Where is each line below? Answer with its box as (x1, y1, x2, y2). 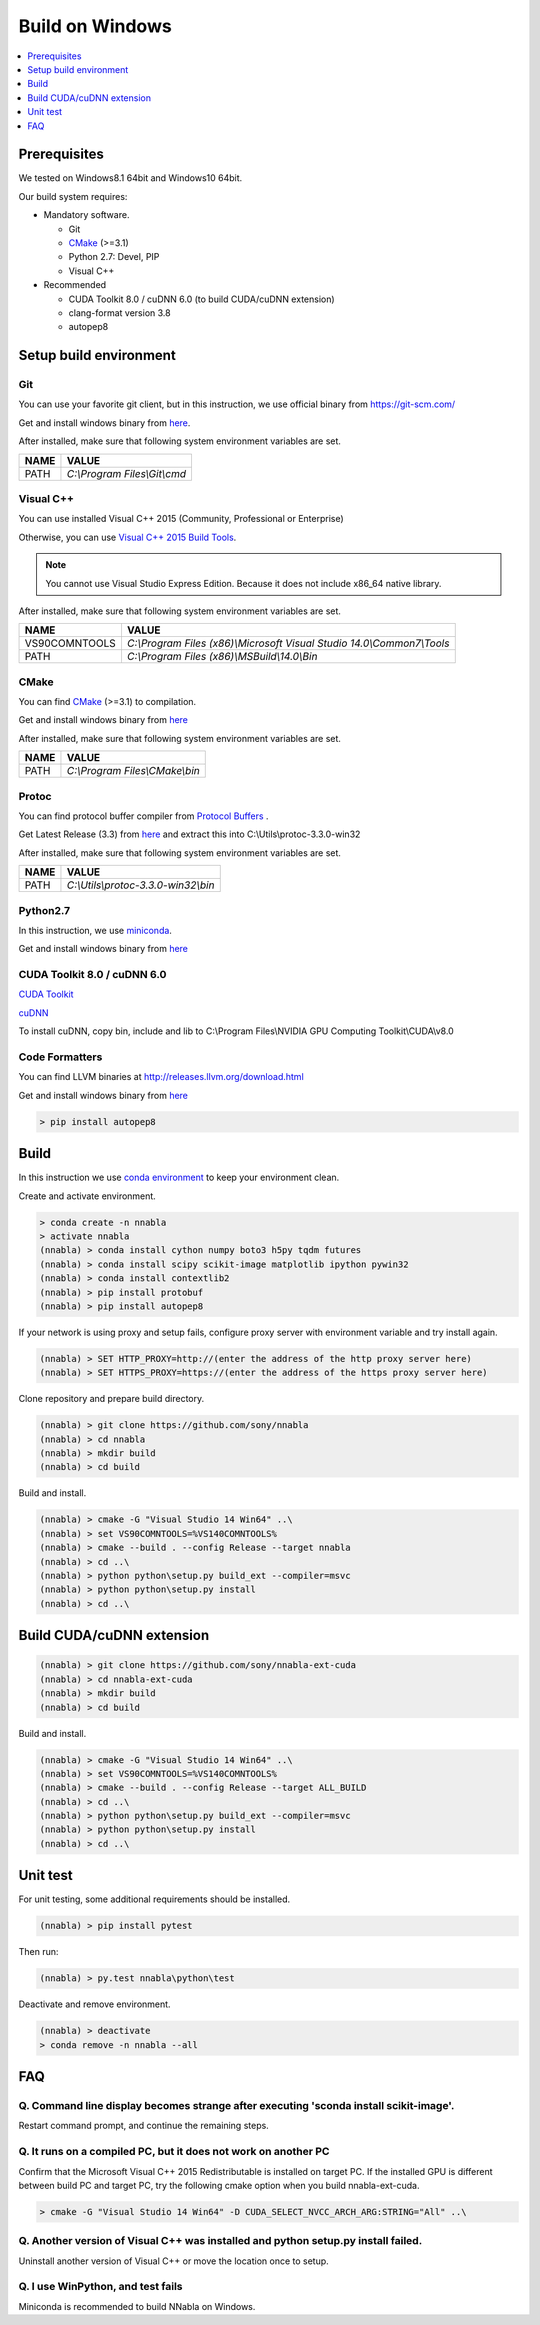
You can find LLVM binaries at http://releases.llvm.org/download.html (18, 1071, 304, 1083)
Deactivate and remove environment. (18, 1998, 171, 2010)
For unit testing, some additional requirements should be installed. (18, 1893, 291, 1905)
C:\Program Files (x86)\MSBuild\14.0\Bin (126, 650, 318, 664)
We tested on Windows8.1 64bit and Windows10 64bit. (18, 172, 243, 184)
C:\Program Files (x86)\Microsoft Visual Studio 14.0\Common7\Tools (126, 636, 450, 650)
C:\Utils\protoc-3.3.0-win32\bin (66, 878, 215, 892)
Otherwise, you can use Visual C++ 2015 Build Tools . (18, 531, 237, 543)
